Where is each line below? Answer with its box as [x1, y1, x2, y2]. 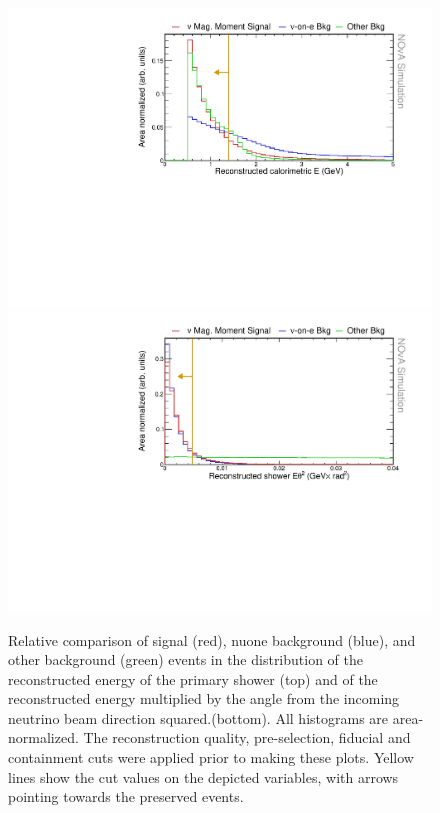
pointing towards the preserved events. [8, 786, 244, 807]
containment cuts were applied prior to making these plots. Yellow [8, 747, 414, 768]
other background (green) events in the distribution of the [8, 649, 364, 670]
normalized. [8, 727, 79, 748]
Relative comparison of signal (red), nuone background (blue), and [8, 629, 416, 650]
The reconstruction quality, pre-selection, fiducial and [83, 727, 411, 748]
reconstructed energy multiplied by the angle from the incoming [8, 688, 400, 709]
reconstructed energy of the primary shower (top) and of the [8, 668, 378, 689]
